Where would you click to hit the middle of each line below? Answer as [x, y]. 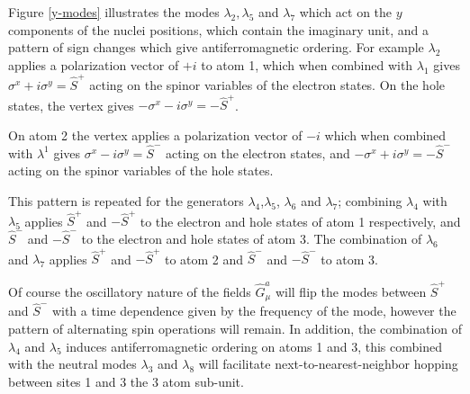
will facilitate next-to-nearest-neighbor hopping [328, 364]
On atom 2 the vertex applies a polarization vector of [155, 135]
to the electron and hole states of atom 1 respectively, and [300, 221]
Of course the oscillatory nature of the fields [130, 291]
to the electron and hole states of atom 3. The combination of [252, 239]
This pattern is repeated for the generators [126, 201]
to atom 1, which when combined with [307, 64]
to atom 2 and [204, 259]
